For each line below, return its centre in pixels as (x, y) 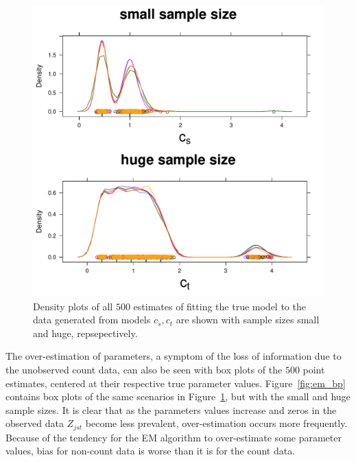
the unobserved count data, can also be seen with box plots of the (144, 369)
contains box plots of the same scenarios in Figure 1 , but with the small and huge (178, 396)
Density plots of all (73, 306)
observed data (35, 423)
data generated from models (92, 320)
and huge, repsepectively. (85, 333)
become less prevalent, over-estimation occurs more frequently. (216, 423)
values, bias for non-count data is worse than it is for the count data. (151, 451)
